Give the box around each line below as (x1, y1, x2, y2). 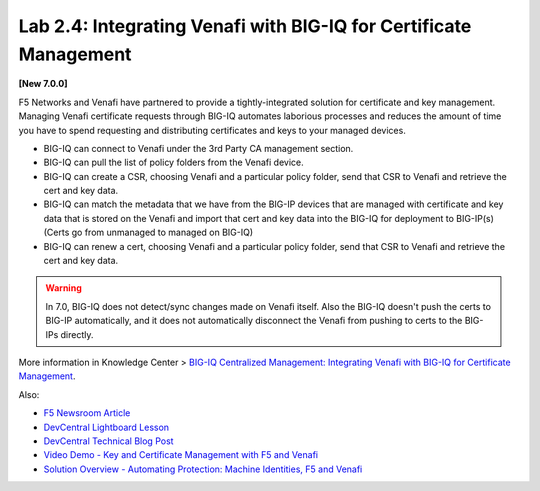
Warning (45, 282, 82, 294)
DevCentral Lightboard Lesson (43, 421, 170, 433)
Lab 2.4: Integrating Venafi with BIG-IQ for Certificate (18, 15, 472, 37)
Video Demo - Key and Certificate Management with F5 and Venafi (43, 449, 319, 461)
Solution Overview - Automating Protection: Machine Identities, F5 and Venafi (43, 463, 363, 475)
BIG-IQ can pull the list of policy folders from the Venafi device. (43, 156, 304, 169)
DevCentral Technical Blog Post (43, 435, 174, 447)
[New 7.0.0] (18, 78, 68, 90)
